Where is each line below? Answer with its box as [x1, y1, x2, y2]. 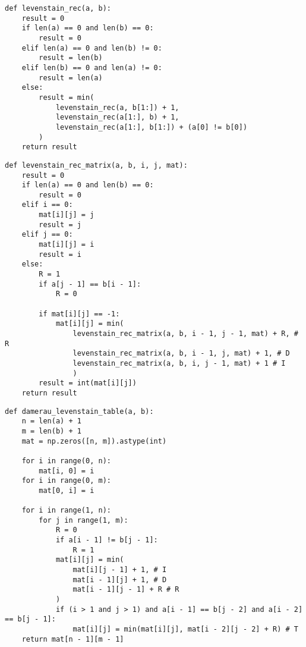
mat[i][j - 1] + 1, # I [72, 566, 167, 574]
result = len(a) [39, 73, 103, 82]
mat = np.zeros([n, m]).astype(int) [21, 436, 167, 445]
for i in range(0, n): [21, 456, 111, 465]
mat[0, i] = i [39, 486, 94, 495]
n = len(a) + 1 [21, 417, 81, 426]
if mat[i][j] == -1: [39, 309, 120, 318]
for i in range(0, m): [21, 476, 111, 485]
